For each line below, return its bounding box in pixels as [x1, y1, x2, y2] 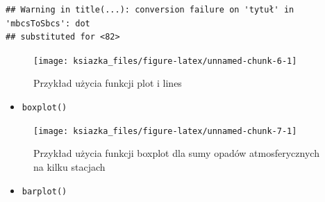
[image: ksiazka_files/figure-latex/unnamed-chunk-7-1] [33, 126, 297, 136]
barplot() [22, 186, 67, 196]
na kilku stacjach [33, 159, 106, 174]
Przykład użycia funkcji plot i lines [33, 76, 182, 90]
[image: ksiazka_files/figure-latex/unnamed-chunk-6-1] [33, 56, 297, 66]
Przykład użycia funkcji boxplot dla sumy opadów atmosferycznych [33, 146, 319, 160]
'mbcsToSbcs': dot [6, 18, 90, 28]
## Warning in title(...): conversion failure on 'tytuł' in [6, 5, 294, 15]
